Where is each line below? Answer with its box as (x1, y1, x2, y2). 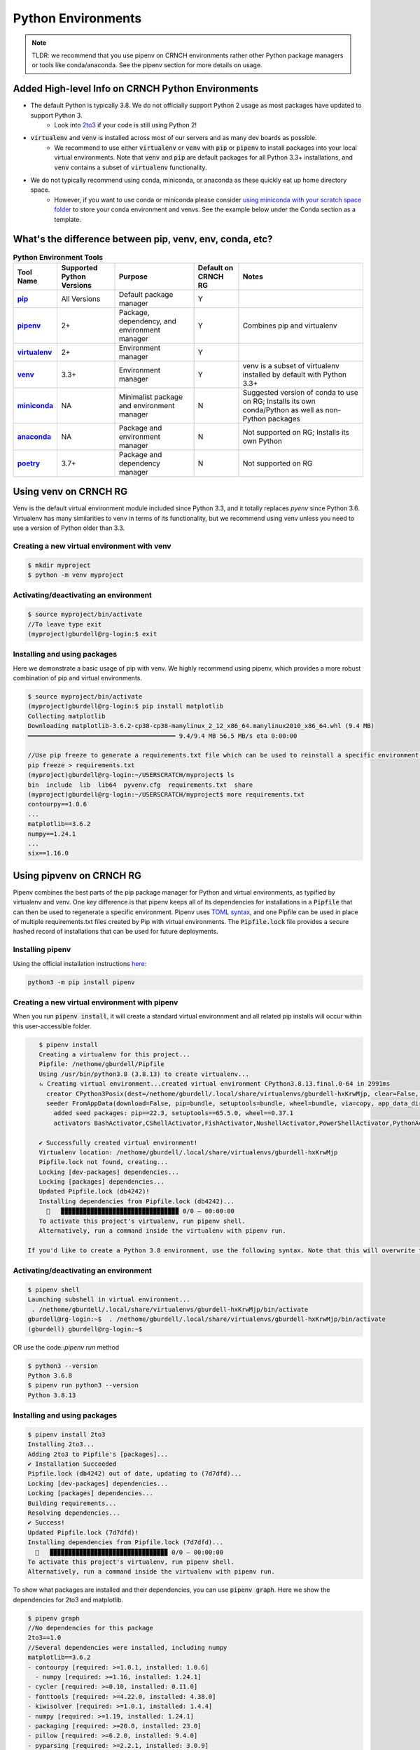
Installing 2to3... (27, 1441, 94, 1448)
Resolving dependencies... (27, 1508, 120, 1517)
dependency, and (118, 316, 176, 325)
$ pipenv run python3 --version (27, 1381, 139, 1389)
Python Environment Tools (13, 252, 104, 262)
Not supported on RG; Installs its (242, 427, 350, 437)
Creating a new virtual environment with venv (13, 541, 171, 551)
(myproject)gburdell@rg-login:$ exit (27, 630, 157, 638)
